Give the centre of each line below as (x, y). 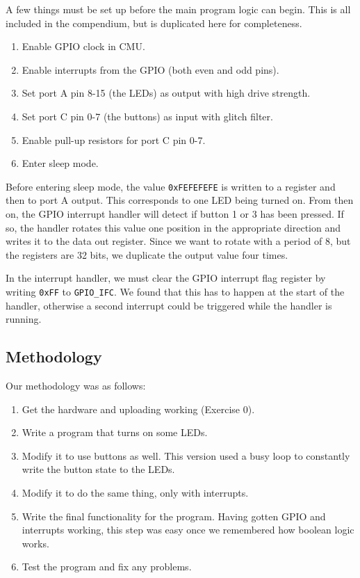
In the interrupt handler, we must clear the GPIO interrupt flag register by (166, 278)
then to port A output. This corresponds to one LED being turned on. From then (180, 200)
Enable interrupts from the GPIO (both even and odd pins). (150, 69)
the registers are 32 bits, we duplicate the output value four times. (147, 254)
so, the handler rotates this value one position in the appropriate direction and (173, 227)
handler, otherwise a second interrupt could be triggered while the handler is (169, 305)
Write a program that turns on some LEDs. (115, 432)
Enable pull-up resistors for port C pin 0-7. (114, 139)
